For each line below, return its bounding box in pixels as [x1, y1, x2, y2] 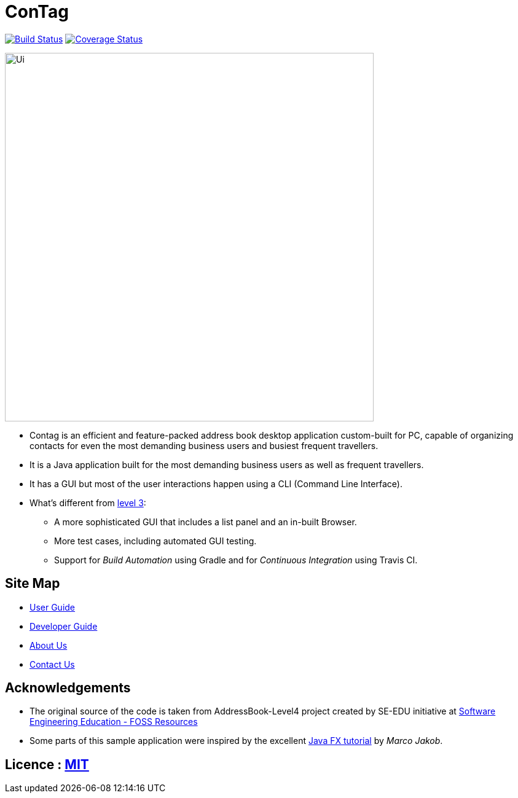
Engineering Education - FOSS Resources [29, 716, 198, 727]
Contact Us [29, 659, 75, 670]
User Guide [29, 601, 76, 612]
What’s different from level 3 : [29, 497, 146, 508]
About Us [29, 640, 68, 651]
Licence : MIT [5, 756, 89, 772]
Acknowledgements [5, 680, 131, 696]
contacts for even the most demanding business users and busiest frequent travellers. [29, 440, 379, 451]
